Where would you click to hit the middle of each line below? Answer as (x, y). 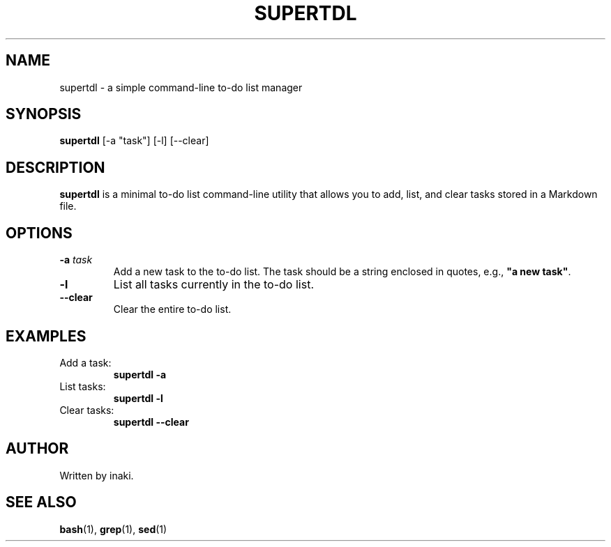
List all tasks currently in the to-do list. (213, 285)
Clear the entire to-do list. (172, 309)
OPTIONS (39, 233)
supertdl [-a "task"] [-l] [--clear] (134, 141)
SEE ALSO (41, 502)
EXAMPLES (46, 336)
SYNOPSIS (44, 114)
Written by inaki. (97, 475)
